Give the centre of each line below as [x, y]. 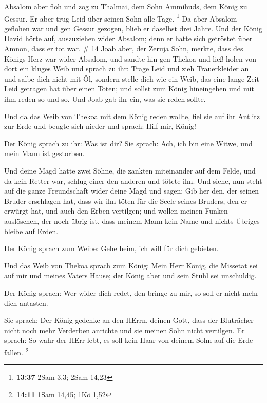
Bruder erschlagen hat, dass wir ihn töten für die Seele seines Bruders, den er [126, 200]
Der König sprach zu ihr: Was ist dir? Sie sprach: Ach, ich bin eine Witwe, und [128, 143]
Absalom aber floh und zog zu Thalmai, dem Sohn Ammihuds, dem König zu [126, 6]
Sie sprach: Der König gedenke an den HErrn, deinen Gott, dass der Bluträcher [129, 320]
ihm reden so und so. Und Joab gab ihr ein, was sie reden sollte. [105, 99]
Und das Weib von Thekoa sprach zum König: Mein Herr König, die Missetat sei [131, 265]
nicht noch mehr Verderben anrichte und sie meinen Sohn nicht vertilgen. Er [125, 330]
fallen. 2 [16, 351]
